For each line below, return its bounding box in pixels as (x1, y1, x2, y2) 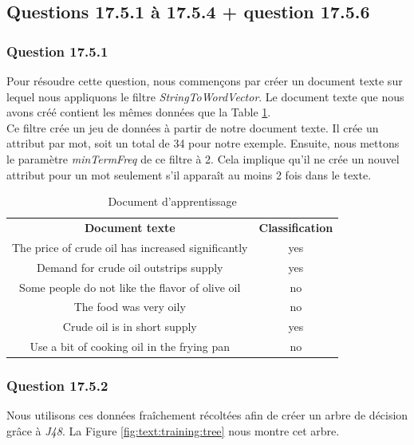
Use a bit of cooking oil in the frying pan (30, 338, 231, 355)
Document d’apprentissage (108, 193, 237, 210)
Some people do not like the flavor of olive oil (19, 278, 241, 295)
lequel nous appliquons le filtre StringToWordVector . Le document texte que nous (6, 88, 404, 104)
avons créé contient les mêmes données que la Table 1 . (6, 104, 271, 120)
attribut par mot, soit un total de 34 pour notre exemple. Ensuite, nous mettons (6, 135, 400, 152)
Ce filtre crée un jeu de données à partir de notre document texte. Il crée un (6, 119, 379, 136)
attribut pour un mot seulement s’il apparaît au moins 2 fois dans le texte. (6, 166, 372, 183)
